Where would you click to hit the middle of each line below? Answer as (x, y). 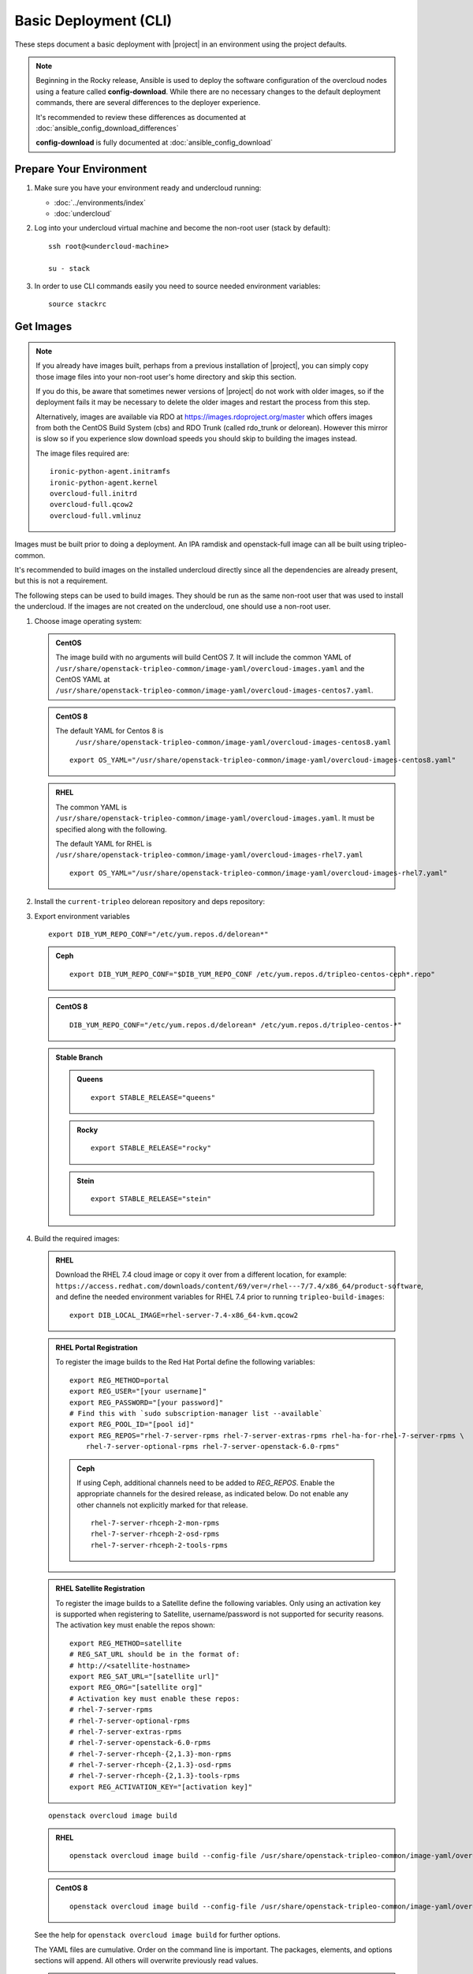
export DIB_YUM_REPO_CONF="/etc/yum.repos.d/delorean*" (158, 934)
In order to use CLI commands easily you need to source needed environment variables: (177, 286)
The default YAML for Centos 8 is (110, 731)
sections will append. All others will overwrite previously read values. (146, 1961)
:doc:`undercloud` (83, 213)
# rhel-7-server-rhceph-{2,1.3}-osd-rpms (151, 1765)
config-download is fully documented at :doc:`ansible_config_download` (155, 143)
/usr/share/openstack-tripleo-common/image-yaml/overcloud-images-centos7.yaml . (214, 690)
